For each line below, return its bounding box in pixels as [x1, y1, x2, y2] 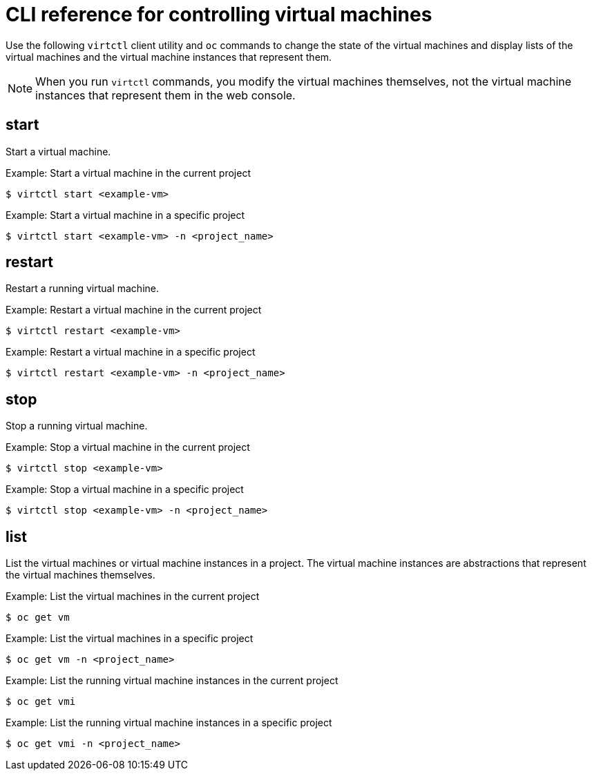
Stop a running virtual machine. [6, 420, 148, 432]
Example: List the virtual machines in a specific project [6, 632, 254, 645]
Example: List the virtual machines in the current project [6, 590, 260, 603]
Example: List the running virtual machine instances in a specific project [6, 717, 332, 729]
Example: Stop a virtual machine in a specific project [6, 483, 244, 496]
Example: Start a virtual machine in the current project [6, 166, 251, 179]
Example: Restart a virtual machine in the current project [6, 304, 262, 316]
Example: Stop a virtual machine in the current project [6, 441, 250, 454]
